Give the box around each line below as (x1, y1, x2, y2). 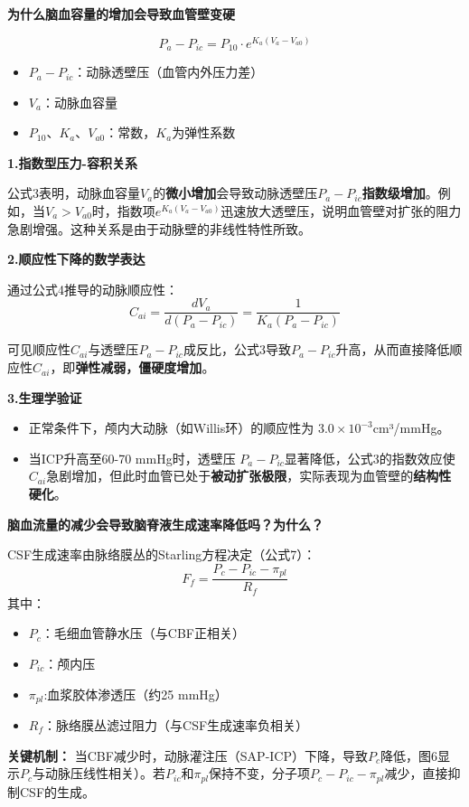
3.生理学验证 (7, 388, 82, 407)
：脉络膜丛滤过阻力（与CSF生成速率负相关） (43, 715, 309, 734)
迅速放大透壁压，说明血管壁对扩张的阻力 (220, 202, 462, 221)
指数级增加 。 (361, 183, 438, 202)
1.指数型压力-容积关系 (7, 153, 137, 172)
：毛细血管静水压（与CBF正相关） (41, 624, 245, 643)
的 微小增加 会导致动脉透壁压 (153, 183, 318, 202)
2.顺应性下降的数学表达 (7, 249, 145, 268)
